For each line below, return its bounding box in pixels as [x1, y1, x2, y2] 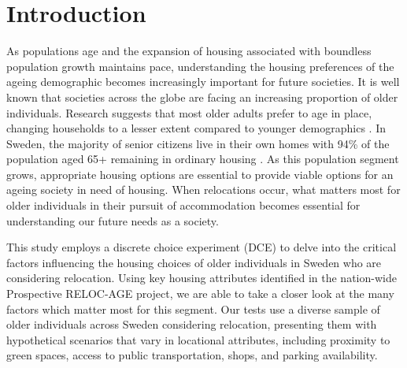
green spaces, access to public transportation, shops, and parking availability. [6, 347, 378, 363]
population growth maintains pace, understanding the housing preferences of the [6, 58, 394, 74]
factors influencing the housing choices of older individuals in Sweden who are [6, 254, 382, 270]
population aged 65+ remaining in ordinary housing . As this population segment [6, 151, 399, 167]
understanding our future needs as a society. [6, 212, 219, 229]
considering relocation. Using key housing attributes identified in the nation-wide [6, 269, 397, 286]
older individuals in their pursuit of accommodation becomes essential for [6, 197, 361, 214]
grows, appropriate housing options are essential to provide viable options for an [6, 165, 394, 182]
